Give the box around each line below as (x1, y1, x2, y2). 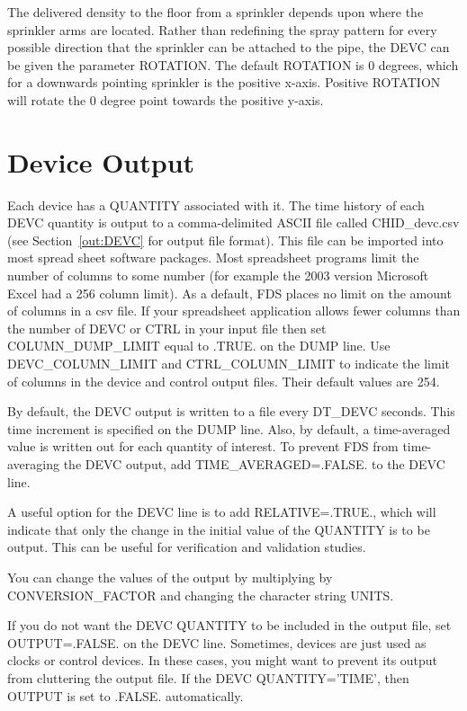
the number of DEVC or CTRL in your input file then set (7, 318, 327, 337)
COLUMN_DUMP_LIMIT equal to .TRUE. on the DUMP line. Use (7, 336, 391, 355)
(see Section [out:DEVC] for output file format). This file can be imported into (7, 230, 444, 249)
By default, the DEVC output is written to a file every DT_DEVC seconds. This (7, 402, 455, 421)
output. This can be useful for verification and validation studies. (7, 538, 366, 556)
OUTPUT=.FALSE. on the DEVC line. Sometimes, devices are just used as (7, 633, 427, 652)
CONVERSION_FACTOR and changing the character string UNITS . (7, 585, 394, 604)
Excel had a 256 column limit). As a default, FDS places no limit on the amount (7, 283, 452, 302)
